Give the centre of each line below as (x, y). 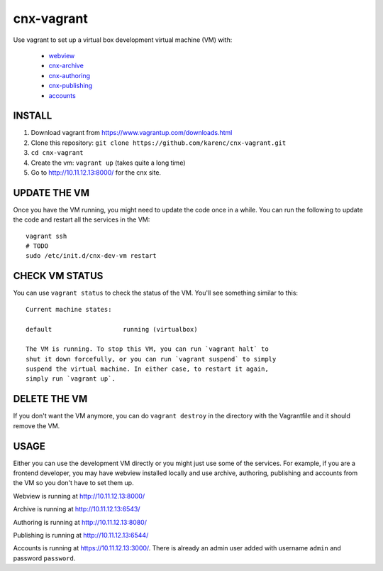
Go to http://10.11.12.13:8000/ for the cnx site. (96, 172)
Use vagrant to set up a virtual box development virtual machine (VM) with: (123, 40)
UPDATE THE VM (51, 193)
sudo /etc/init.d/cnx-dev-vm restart (91, 256)
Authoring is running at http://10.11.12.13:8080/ (80, 522)
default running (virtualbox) (112, 329)
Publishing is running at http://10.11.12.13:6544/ (81, 535)
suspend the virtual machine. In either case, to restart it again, (147, 369)
